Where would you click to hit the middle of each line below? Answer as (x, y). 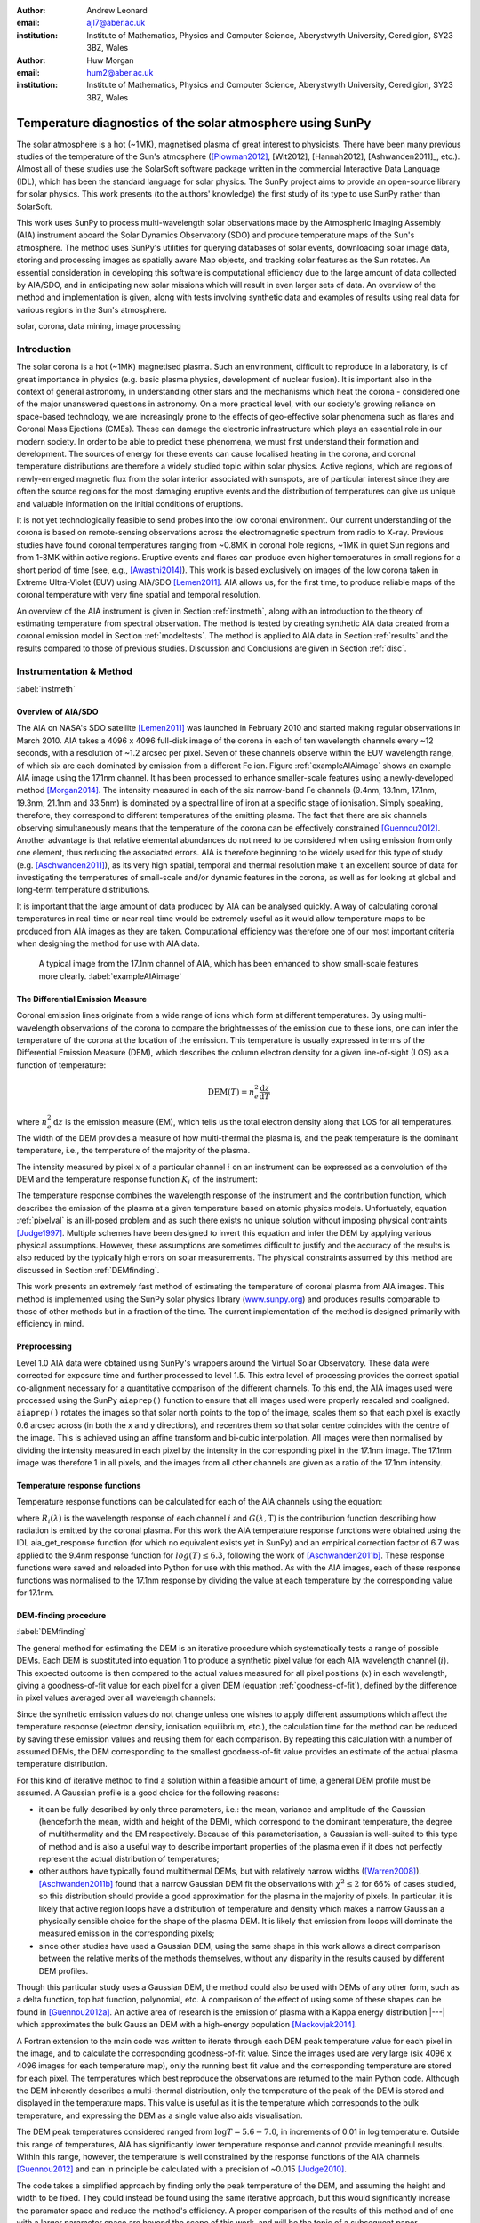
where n (32, 1122)
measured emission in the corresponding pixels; (127, 1933)
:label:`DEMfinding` (52, 1632)
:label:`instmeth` (46, 688)
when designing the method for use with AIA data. (108, 943)
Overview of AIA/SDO (57, 711)
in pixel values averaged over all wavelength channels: (116, 1697)
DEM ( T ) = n (231, 1092)
